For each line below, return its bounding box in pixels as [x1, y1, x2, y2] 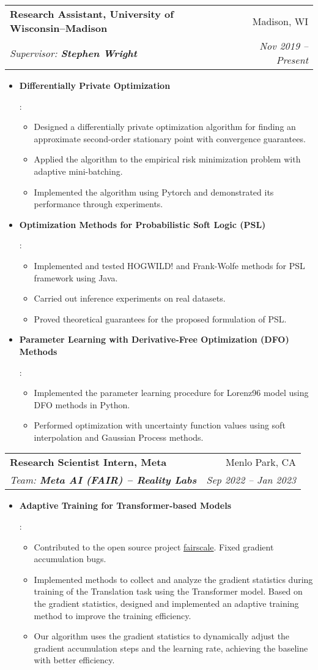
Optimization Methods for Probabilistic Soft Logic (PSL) [19, 218, 266, 230]
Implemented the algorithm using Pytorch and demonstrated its [34, 185, 274, 198]
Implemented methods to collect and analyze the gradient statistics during [34, 573, 313, 585]
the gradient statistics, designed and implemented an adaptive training [34, 597, 299, 610]
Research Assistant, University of [10, 7, 174, 21]
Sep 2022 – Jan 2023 [206, 473, 297, 487]
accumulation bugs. [34, 552, 106, 565]
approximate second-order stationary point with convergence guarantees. [34, 132, 306, 145]
